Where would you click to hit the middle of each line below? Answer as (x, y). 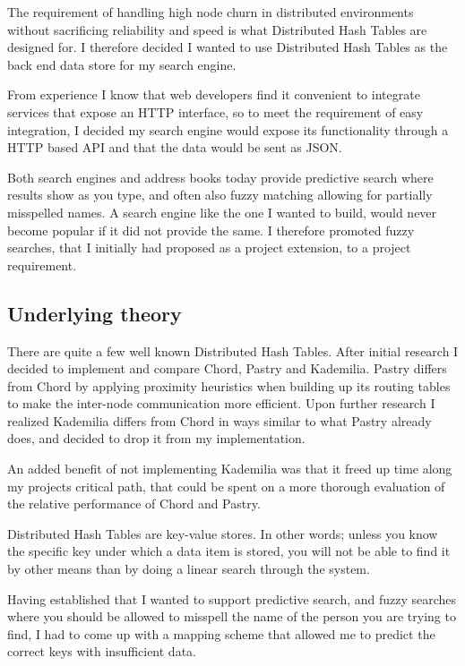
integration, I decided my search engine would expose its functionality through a (228, 129)
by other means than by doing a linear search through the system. (189, 569)
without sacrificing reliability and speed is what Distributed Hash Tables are (217, 29)
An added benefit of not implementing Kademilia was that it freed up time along (230, 469)
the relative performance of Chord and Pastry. (134, 504)
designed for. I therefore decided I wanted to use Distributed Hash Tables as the (228, 47)
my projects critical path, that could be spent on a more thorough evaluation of (226, 486)
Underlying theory (95, 313)
